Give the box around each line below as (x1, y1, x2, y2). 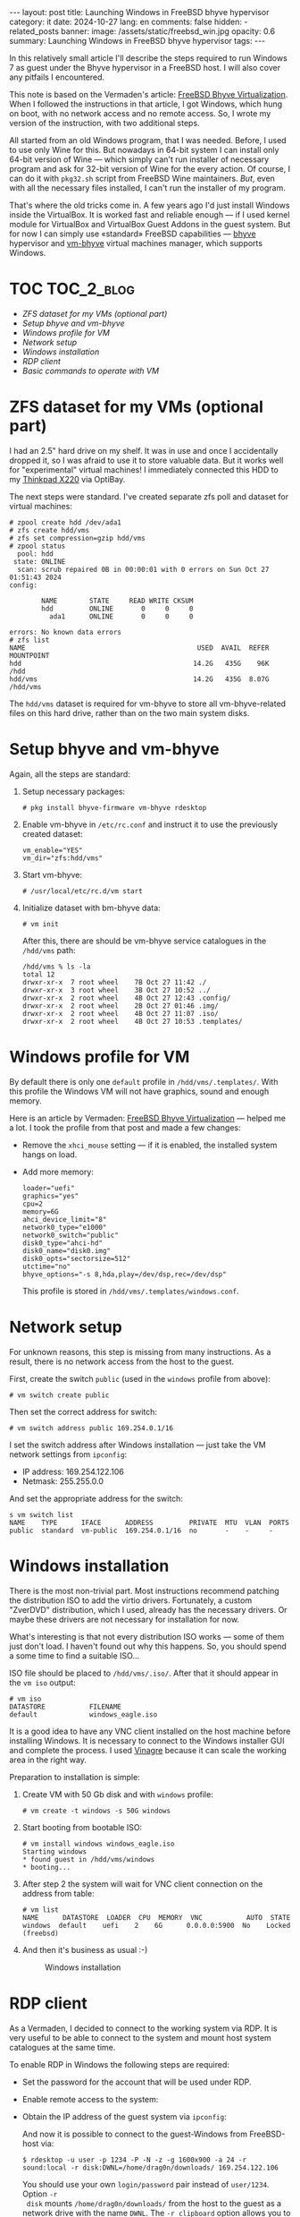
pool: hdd (17, 549, 54, 559)
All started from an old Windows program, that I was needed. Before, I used (9, 135, 287, 145)
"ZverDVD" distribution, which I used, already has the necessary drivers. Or (9, 1604, 287, 1615)
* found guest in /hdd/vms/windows (21, 1855, 155, 1863)
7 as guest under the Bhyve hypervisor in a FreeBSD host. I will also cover (9, 63, 281, 72)
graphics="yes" (21, 1191, 79, 1200)
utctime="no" (21, 1262, 71, 1271)
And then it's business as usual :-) (21, 1944, 148, 1955)
